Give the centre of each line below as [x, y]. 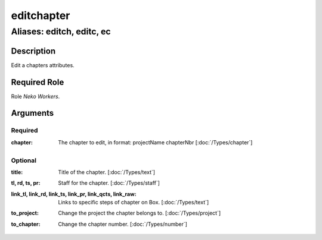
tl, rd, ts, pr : [26, 183]
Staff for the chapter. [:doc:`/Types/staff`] [109, 183]
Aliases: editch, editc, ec [61, 31]
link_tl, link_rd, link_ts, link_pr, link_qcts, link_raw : [74, 194]
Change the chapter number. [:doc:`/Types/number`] [123, 224]
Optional [24, 160]
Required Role [38, 82]
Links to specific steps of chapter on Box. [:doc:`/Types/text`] [134, 203]
